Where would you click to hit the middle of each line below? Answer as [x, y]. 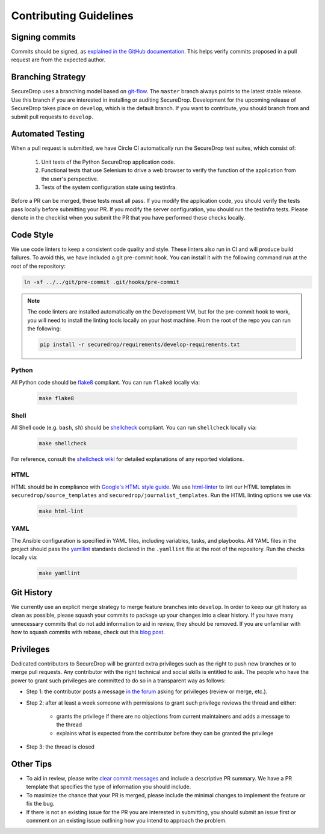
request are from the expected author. [58, 60]
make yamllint [60, 573]
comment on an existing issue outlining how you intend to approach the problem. [126, 820]
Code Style [32, 235]
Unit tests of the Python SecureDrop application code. [108, 162]
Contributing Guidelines [72, 16]
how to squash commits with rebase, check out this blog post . [88, 632]
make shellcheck [63, 443]
